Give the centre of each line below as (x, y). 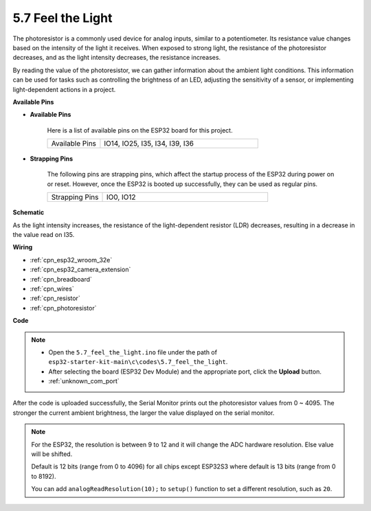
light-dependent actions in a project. (64, 89)
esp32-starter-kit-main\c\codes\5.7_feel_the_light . (138, 362)
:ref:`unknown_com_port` (84, 381)
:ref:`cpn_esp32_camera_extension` (80, 270)
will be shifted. (52, 454)
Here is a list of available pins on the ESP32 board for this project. (140, 130)
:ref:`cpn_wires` (52, 288)
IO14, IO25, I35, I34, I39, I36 (149, 144)
